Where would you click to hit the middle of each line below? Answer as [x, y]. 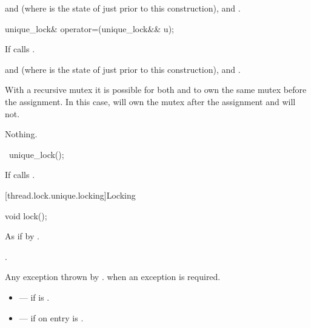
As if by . [22, 236]
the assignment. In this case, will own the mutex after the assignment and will [150, 101]
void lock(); [26, 215]
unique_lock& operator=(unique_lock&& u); [89, 28]
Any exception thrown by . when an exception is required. [113, 277]
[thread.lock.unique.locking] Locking [70, 195]
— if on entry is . [51, 317]
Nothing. [21, 134]
